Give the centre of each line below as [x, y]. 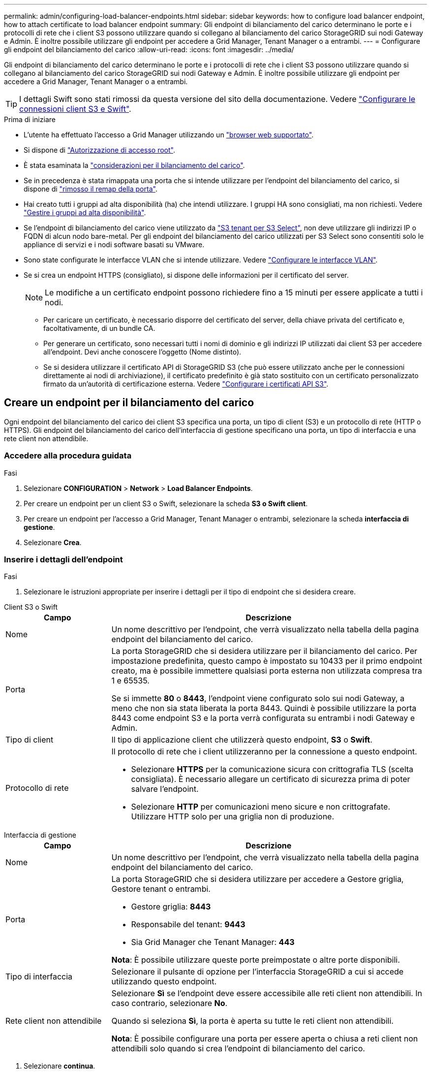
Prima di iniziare [30, 119]
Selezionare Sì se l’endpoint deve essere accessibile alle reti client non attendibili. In [267, 993]
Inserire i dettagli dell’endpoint [63, 559]
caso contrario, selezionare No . [169, 1003]
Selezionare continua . [60, 1066]
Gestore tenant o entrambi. [161, 889]
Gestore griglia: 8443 [171, 907]
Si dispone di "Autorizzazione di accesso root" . [99, 150]
